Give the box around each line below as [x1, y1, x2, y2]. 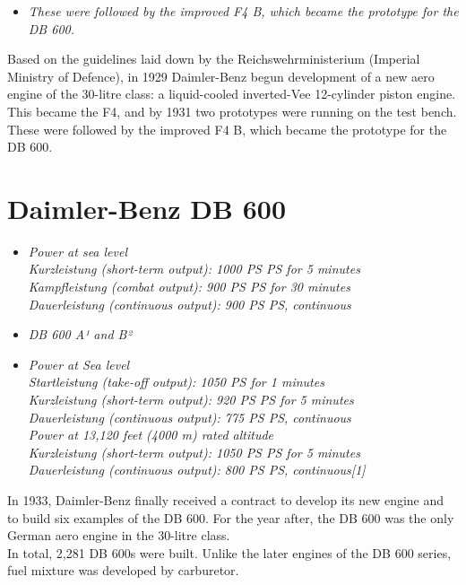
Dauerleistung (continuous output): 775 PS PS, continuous [28, 407, 351, 426]
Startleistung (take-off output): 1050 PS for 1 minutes [28, 372, 324, 391]
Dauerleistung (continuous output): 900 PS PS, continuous [28, 294, 351, 313]
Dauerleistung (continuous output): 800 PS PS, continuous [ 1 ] [28, 460, 366, 479]
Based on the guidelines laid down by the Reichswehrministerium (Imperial [7, 49, 420, 68]
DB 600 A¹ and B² [28, 325, 132, 344]
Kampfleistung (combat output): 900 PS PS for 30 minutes [28, 277, 350, 296]
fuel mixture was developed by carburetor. [7, 561, 239, 580]
